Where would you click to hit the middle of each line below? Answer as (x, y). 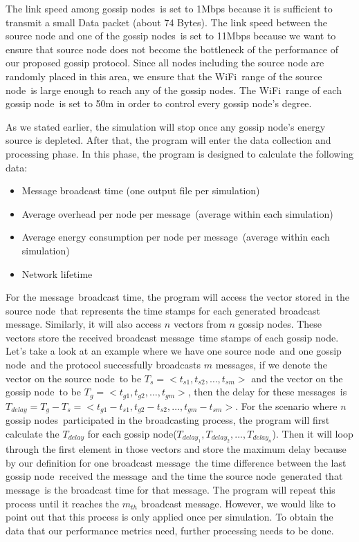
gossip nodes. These (280, 324)
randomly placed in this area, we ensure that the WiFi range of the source (164, 76)
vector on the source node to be (74, 378)
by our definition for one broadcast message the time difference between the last (176, 462)
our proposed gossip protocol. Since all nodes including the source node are (165, 63)
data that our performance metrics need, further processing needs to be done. (170, 530)
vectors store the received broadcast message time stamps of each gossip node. (172, 337)
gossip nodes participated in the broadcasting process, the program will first (168, 420)
